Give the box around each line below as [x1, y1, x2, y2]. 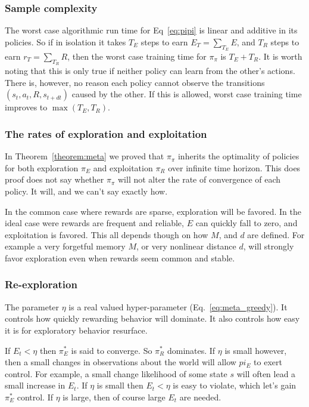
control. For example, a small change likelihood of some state [5, 367, 227, 380]
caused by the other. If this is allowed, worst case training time [71, 88, 302, 100]
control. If [17, 390, 53, 403]
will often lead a [236, 367, 296, 380]
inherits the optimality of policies [177, 150, 299, 162]
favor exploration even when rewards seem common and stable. [5, 251, 235, 264]
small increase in [5, 379, 65, 391]
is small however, [224, 344, 287, 356]
